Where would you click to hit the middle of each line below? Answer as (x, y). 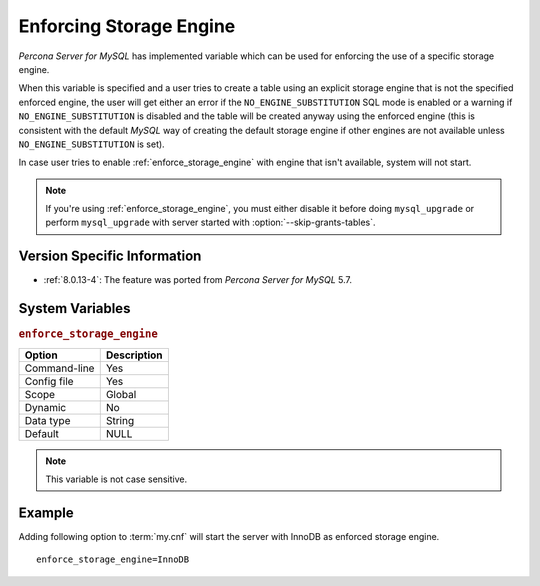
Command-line (59, 368)
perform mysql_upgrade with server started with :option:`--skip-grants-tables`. (210, 222)
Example (46, 512)
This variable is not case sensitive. (116, 479)
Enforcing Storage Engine (127, 26)
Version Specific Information (110, 256)
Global (121, 394)
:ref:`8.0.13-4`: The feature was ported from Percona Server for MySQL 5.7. (198, 280)
